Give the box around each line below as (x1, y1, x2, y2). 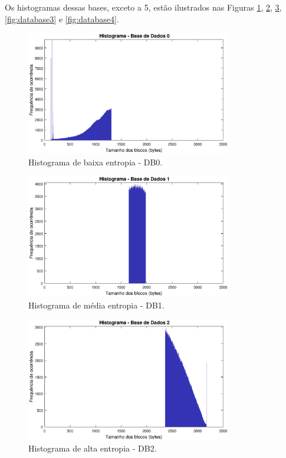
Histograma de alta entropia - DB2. (28, 442, 157, 454)
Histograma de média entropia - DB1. (28, 299, 165, 311)
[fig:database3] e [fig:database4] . (5, 12, 119, 25)
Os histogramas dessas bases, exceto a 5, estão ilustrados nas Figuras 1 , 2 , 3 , (5, 1, 282, 13)
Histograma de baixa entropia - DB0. (28, 155, 163, 168)
